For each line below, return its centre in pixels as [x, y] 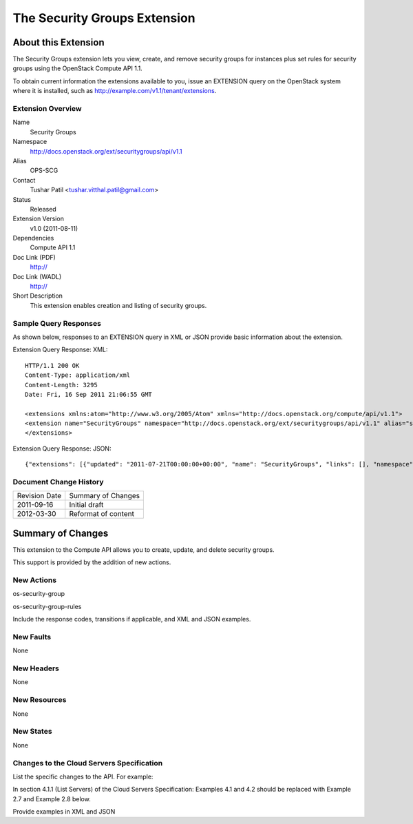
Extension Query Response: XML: [60, 350]
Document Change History [58, 482]
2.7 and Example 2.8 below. [52, 799]
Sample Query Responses [57, 323]
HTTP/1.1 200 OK [52, 365]
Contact [24, 180]
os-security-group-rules [47, 606]
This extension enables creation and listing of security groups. [118, 305]
